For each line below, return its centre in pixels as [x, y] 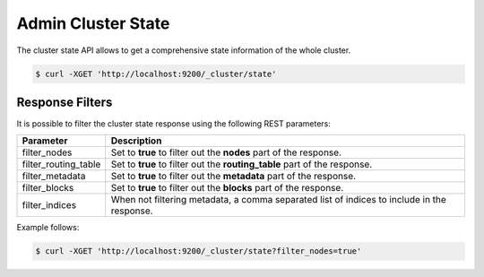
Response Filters [65, 102]
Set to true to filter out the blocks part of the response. [227, 188]
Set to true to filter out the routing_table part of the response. [242, 164]
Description [136, 141]
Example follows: [48, 228]
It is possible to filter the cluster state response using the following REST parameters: [174, 124]
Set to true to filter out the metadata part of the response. [233, 177]
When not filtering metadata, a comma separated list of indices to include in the [279, 200]
